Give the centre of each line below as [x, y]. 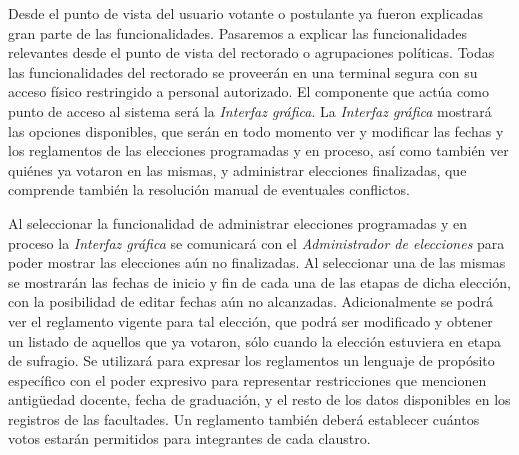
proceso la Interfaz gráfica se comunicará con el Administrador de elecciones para [256, 242]
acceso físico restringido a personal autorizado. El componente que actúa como [248, 91]
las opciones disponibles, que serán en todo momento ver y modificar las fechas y [256, 130]
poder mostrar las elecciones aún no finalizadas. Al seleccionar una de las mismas [257, 262]
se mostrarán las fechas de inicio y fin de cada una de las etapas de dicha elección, [259, 281]
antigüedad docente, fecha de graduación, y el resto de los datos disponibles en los [259, 399]
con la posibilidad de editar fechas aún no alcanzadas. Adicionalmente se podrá [250, 301]
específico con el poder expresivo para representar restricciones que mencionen [247, 379]
